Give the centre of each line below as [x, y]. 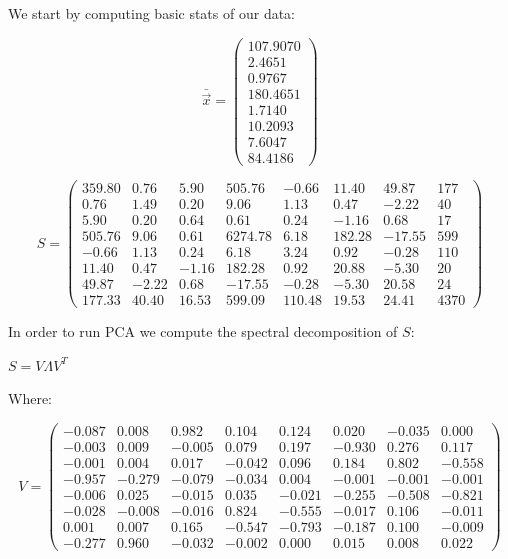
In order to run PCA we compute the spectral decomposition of [203, 331]
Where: [30, 398]
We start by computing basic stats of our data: [151, 13]
